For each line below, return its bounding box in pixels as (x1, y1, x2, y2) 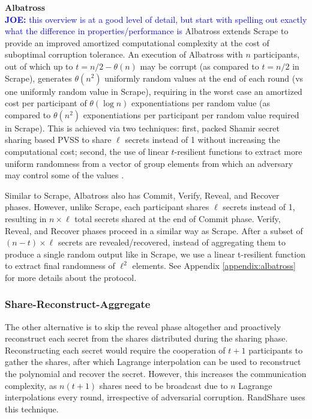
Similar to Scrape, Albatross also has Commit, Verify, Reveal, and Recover (5, 188, 280, 201)
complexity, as (5, 379, 57, 391)
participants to (248, 343, 303, 356)
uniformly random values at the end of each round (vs (104, 71, 304, 84)
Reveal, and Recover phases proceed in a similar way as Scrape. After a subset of (5, 224, 303, 237)
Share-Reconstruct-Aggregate (5, 297, 151, 312)
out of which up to (5, 59, 73, 72)
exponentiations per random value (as (131, 97, 270, 109)
